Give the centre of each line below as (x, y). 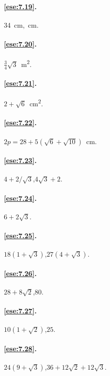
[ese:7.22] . (20, 123)
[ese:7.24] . (20, 198)
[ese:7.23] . (20, 160)
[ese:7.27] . (20, 311)
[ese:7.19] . (20, 6)
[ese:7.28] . (20, 348)
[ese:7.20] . (20, 43)
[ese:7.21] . (20, 83)
